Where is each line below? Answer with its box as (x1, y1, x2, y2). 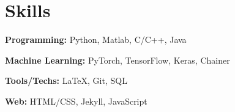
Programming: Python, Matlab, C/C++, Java (5, 33, 187, 46)
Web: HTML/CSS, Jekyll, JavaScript (5, 94, 147, 107)
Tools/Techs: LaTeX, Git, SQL (5, 74, 127, 87)
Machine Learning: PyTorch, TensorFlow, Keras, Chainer (5, 53, 230, 66)
